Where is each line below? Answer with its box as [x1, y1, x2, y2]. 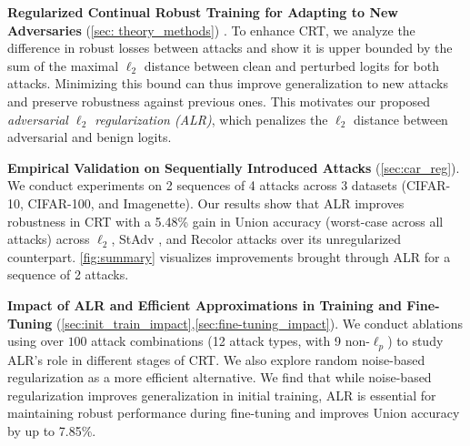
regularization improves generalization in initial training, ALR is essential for [7, 385, 436, 404]
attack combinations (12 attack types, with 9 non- [91, 331, 370, 350]
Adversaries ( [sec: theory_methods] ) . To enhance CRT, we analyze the [7, 20, 415, 39]
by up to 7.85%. [7, 421, 96, 440]
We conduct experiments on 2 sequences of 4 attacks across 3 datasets [7, 176, 397, 195]
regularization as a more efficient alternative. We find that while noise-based [7, 368, 432, 387]
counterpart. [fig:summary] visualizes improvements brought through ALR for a [7, 247, 451, 266]
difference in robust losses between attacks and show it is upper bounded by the [7, 38, 453, 57]
